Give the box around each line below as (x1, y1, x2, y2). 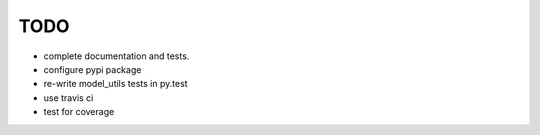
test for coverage (43, 106, 115, 118)
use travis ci (43, 91, 94, 104)
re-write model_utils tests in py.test (43, 78, 189, 90)
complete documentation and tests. (43, 50, 190, 62)
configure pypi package (43, 63, 142, 75)
